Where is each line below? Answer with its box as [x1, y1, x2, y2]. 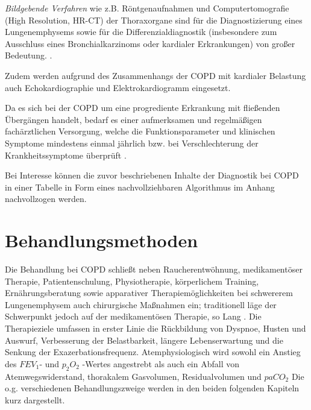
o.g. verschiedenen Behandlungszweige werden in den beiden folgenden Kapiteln [5, 382, 300, 394]
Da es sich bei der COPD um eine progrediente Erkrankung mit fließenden [5, 101, 280, 114]
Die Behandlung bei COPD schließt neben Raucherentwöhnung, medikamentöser [5, 263, 303, 276]
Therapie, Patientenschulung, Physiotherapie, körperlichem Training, [5, 274, 259, 287]
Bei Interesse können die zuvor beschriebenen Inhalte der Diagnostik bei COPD [5, 169, 299, 181]
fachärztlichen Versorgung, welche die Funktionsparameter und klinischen [5, 125, 275, 137]
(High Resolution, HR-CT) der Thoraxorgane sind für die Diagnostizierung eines [5, 13, 303, 26]
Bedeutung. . [5, 49, 52, 61]
